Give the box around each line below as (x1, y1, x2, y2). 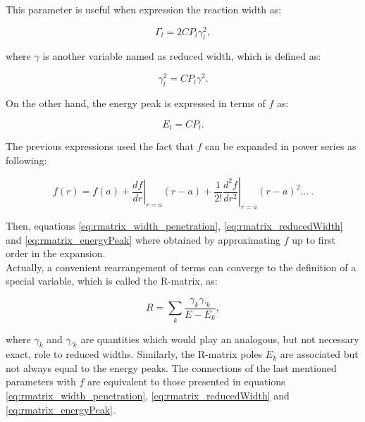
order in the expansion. (6, 246, 106, 261)
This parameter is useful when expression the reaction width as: (6, 2, 282, 16)
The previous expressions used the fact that (6, 138, 194, 153)
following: (6, 152, 47, 167)
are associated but (280, 347, 359, 361)
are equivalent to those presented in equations (87, 374, 285, 389)
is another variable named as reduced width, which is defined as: (42, 49, 321, 63)
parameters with (6, 374, 76, 389)
